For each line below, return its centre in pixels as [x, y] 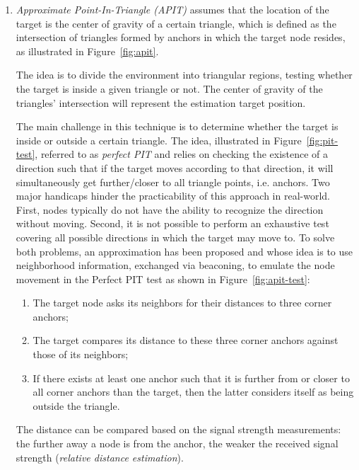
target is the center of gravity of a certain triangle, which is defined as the [176, 23]
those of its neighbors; [81, 354]
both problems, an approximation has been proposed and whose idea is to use [184, 251]
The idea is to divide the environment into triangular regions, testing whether [184, 75]
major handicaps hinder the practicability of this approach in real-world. [173, 196]
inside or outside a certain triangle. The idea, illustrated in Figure [159, 140]
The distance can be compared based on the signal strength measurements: [178, 429]
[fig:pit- [322, 140]
